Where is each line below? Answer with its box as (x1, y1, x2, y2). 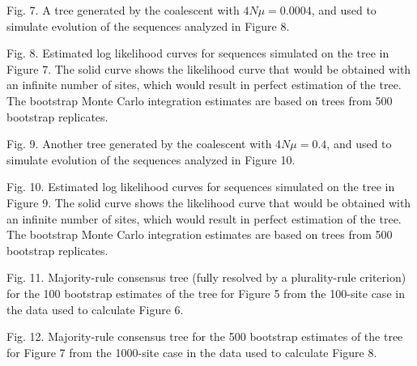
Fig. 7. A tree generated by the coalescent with (6, 2, 240, 18)
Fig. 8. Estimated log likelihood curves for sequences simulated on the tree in (6, 45, 389, 62)
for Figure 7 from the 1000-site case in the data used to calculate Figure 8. (6, 343, 377, 360)
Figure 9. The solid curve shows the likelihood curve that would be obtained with (6, 194, 411, 211)
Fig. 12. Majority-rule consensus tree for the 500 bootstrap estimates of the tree (6, 328, 403, 345)
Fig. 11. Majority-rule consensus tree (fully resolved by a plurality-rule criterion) (6, 269, 406, 286)
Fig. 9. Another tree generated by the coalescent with (6, 135, 272, 152)
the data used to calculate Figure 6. (6, 300, 184, 317)
